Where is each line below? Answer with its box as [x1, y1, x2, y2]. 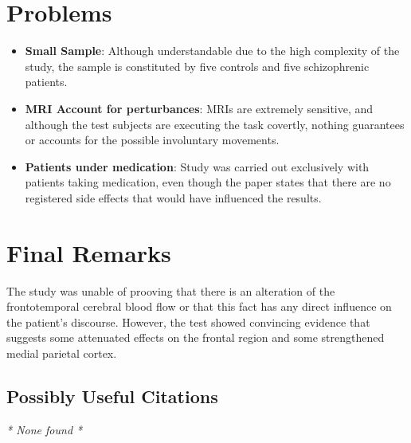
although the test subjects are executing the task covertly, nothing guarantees [25, 116, 405, 132]
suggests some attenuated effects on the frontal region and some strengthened [6, 329, 385, 346]
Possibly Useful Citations [6, 383, 218, 408]
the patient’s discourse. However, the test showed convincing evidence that [6, 313, 370, 330]
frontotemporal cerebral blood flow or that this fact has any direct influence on [6, 298, 392, 315]
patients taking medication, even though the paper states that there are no [25, 174, 391, 190]
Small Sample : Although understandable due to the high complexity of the [25, 42, 400, 59]
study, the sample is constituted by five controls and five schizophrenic [25, 57, 370, 74]
